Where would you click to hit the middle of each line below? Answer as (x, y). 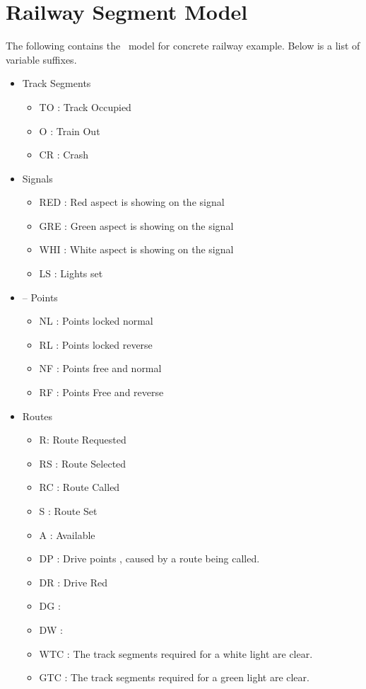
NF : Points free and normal (100, 368)
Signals (37, 178)
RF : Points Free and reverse (101, 392)
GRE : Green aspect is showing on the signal (136, 225)
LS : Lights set (71, 273)
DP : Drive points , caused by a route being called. (149, 558)
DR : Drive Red (73, 582)
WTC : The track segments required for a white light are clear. (176, 653)
